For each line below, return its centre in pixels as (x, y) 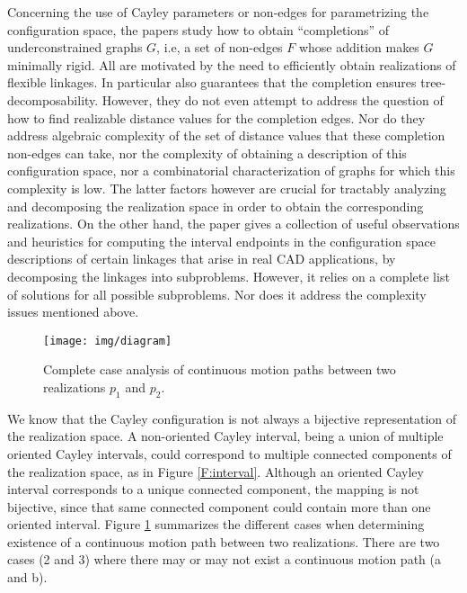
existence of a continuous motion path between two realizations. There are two (224, 541)
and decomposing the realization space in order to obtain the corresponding (216, 206)
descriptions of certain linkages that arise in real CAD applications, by (202, 259)
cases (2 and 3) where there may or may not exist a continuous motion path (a (224, 559)
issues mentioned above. (73, 312)
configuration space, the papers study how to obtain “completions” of (198, 29)
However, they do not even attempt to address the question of (273, 99)
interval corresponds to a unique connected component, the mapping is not (213, 489)
